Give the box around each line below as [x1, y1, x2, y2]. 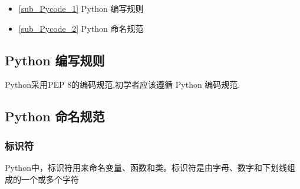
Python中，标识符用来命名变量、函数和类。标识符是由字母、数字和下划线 [5, 161, 287, 173]
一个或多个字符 [21, 173, 79, 185]
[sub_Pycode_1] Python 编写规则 [18, 2, 144, 14]
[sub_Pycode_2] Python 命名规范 [18, 22, 144, 34]
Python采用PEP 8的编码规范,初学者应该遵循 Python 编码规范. [5, 78, 240, 91]
